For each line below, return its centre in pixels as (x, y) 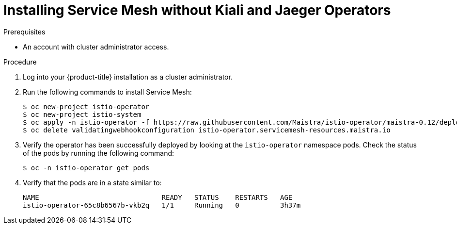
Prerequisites (24, 32)
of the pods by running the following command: (99, 153)
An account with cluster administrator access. (96, 47)
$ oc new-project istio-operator (86, 106)
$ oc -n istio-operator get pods (86, 168)
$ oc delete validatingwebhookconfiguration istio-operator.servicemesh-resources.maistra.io (207, 130)
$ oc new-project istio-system (82, 114)
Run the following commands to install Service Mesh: (107, 92)
